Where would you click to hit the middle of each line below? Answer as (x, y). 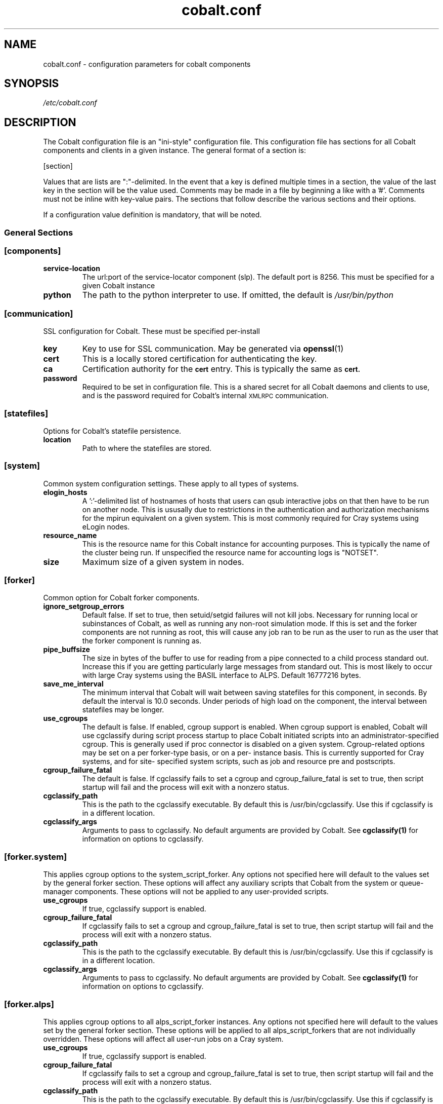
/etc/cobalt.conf (70, 103)
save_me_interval (73, 684)
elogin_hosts (65, 492)
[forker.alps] (29, 1004)
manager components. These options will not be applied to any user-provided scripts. (186, 892)
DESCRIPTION (40, 122)
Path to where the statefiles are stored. (147, 448)
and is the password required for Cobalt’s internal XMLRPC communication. (205, 396)
